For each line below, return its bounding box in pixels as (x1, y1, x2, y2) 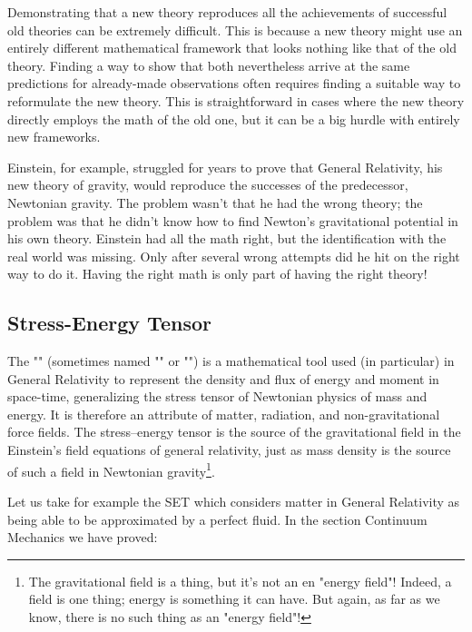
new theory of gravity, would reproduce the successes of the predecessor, (7, 175, 408, 194)
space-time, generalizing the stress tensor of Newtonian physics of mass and (7, 387, 428, 406)
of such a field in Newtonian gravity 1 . (7, 459, 215, 480)
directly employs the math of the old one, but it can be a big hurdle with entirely (7, 109, 460, 128)
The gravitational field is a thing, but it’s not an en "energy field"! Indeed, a (28, 571, 452, 590)
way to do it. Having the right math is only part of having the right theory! (7, 264, 428, 283)
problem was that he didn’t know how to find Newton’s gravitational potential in (7, 211, 458, 230)
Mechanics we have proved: (7, 528, 158, 547)
